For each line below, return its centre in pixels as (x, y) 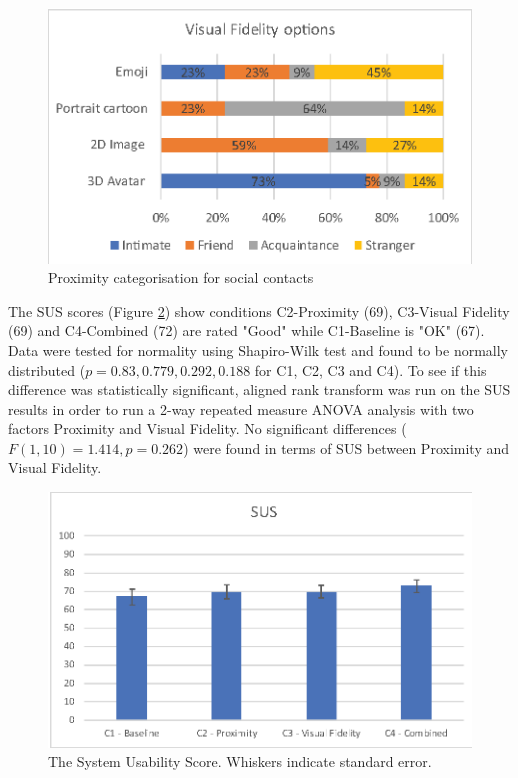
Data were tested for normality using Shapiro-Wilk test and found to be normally (258, 349)
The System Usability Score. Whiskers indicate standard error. (240, 761)
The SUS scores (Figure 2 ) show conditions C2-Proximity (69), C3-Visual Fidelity (259, 310)
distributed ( (47, 369)
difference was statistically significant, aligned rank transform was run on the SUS (259, 389)
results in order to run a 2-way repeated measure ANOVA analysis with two (241, 408)
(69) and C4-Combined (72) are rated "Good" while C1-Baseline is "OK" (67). (246, 330)
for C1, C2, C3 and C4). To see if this (370, 369)
